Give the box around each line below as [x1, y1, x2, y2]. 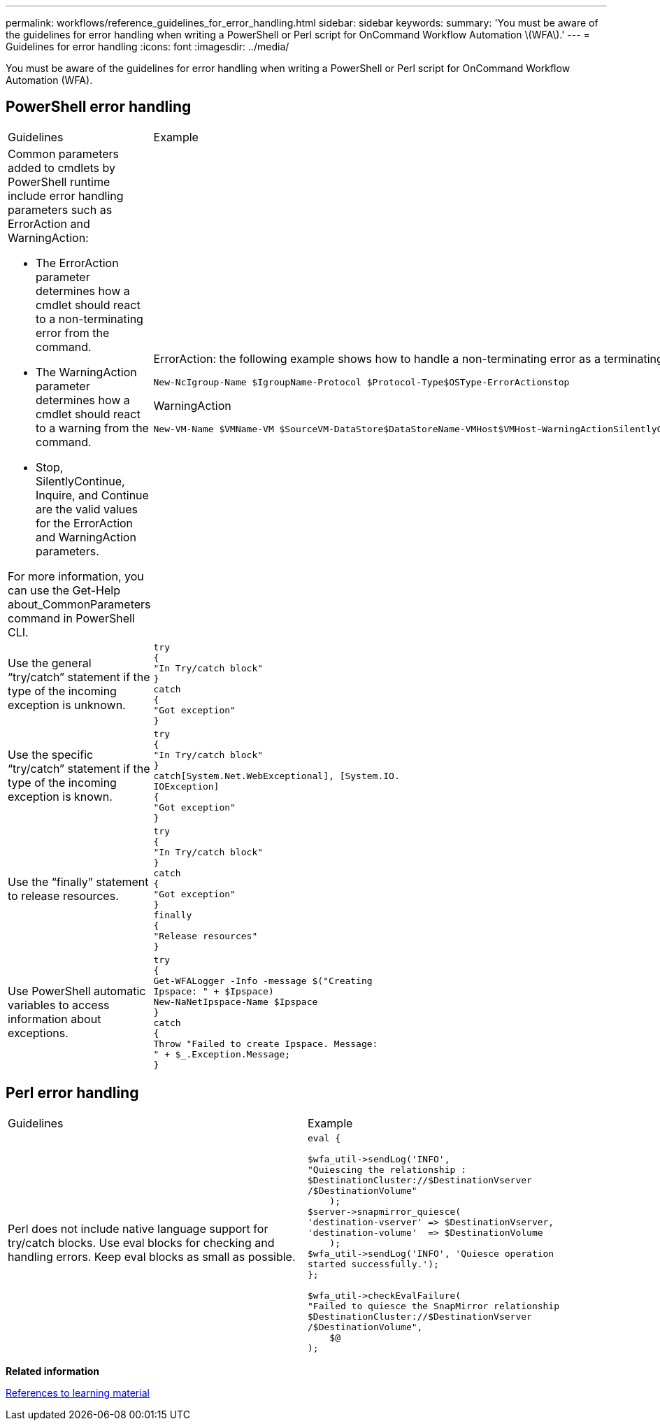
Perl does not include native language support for [8, 1222, 268, 1236]
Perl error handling [6, 1084, 139, 1102]
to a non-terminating [36, 311, 143, 326]
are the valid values [36, 501, 138, 516]
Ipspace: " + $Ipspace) [153, 985, 274, 997]
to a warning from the [36, 420, 149, 435]
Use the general [8, 655, 92, 670]
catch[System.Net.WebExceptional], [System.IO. [153, 770, 400, 781]
